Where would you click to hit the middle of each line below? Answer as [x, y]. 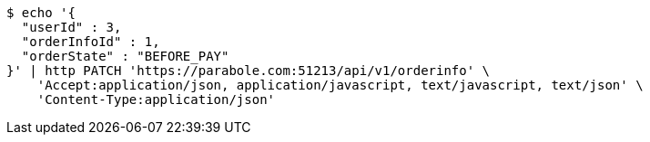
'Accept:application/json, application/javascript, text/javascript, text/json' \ [340, 85]
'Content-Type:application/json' [156, 99]
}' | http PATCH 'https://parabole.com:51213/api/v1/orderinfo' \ [249, 71]
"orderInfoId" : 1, [91, 42]
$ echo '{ [41, 13]
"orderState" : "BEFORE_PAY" [125, 56]
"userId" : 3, [71, 27]
